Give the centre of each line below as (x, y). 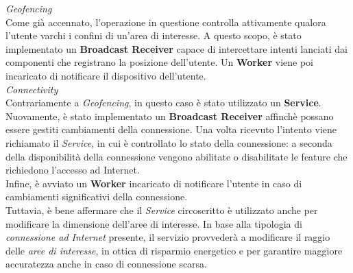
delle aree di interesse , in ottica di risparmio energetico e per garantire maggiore (174, 250)
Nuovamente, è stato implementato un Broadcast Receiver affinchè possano (170, 116)
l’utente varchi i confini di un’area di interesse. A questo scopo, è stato (154, 35)
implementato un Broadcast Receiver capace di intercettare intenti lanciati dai (176, 48)
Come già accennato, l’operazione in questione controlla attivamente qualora (166, 22)
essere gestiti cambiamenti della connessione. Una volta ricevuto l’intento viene (171, 129)
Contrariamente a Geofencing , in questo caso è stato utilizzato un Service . (163, 103)
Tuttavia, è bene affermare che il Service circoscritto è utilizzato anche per (162, 210)
